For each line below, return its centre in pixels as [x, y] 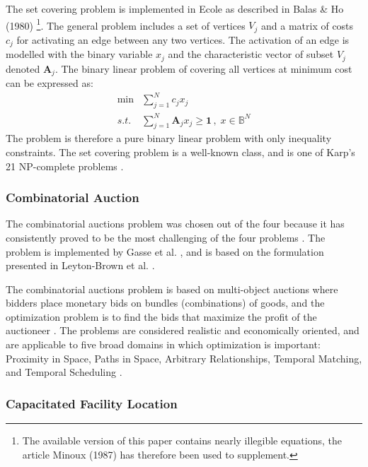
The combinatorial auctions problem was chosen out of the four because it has [175, 224]
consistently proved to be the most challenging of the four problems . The [166, 237]
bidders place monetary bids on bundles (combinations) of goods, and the [165, 303]
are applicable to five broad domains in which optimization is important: [163, 344]
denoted [23, 68]
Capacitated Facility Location [92, 403]
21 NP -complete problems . [65, 166]
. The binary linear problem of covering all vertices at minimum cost [203, 68]
